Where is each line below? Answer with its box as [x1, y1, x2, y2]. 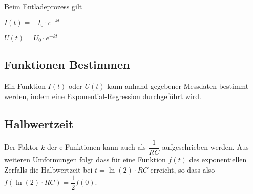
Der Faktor [4, 141, 39, 152]
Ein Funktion [4, 80, 46, 91]
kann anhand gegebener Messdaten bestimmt [107, 80, 249, 91]
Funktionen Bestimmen [4, 57, 130, 72]
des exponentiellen [189, 154, 247, 165]
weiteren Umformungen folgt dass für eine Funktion [4, 154, 166, 165]
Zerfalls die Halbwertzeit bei [4, 164, 93, 175]
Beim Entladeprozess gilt [4, 1, 82, 11]
